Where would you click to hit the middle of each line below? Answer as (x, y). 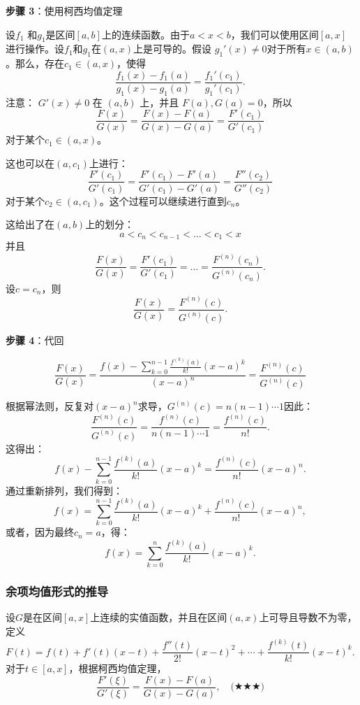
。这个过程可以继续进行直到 (163, 200)
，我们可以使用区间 (275, 34)
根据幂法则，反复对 (50, 406)
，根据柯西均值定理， (118, 668)
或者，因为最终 (40, 532)
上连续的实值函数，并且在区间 (159, 617)
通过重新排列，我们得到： (64, 490)
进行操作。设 (35, 49)
